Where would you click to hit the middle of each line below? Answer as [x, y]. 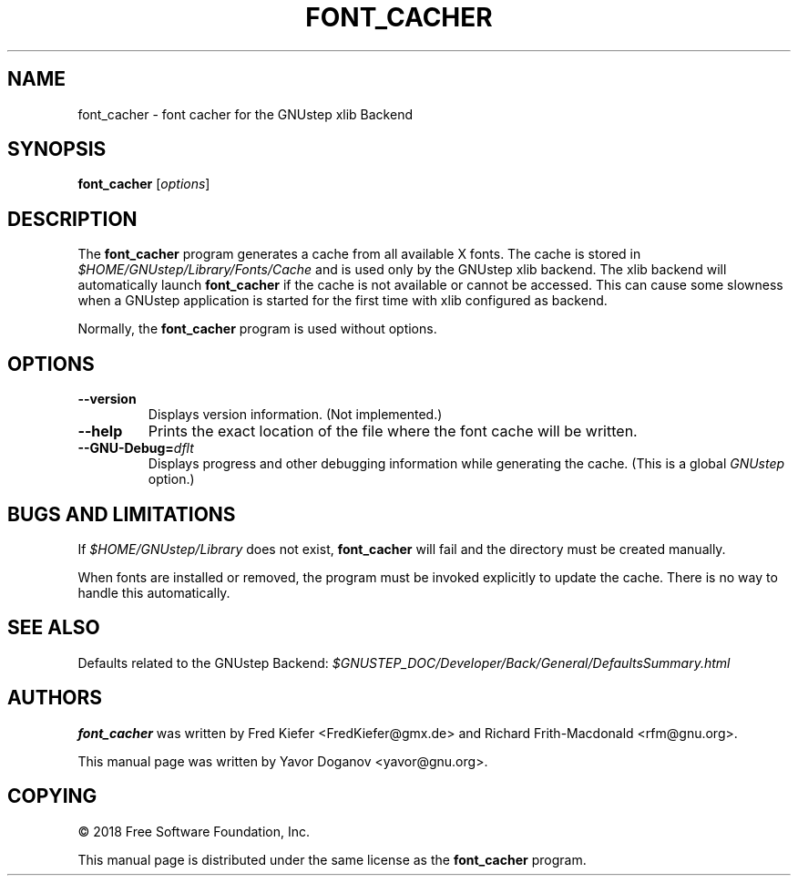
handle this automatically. [154, 592]
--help [100, 431]
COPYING [52, 796]
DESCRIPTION [72, 219]
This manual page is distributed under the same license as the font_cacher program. [332, 859]
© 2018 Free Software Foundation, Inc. [194, 831]
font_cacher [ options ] [144, 184]
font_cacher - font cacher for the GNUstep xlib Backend [245, 114]
